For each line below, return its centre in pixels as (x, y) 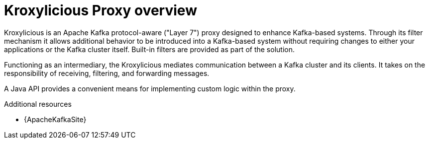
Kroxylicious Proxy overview (101, 10)
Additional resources (38, 104)
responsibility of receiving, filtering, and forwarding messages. (107, 73)
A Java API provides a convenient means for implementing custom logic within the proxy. (150, 88)
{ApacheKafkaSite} (55, 119)
